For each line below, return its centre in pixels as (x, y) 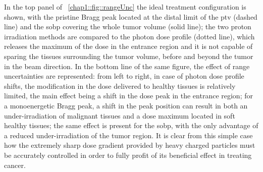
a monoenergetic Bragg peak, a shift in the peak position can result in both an (126, 105)
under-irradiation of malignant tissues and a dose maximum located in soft (120, 115)
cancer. (15, 165)
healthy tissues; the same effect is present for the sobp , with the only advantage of (131, 125)
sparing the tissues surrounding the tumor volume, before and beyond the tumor (129, 56)
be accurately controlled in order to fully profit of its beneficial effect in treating (128, 155)
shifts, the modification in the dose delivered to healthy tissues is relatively (120, 85)
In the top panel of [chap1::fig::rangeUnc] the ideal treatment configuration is (125, 7)
